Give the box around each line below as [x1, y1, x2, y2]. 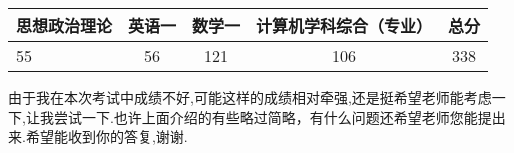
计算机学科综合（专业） [256, 14, 433, 37]
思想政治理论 [16, 14, 113, 37]
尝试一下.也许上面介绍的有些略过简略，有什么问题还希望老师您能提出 [53, 106, 506, 127]
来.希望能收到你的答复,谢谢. [8, 126, 188, 147]
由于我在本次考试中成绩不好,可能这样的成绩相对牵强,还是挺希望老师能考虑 [8, 87, 492, 107]
